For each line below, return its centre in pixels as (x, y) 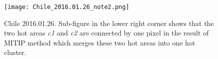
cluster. (15, 52)
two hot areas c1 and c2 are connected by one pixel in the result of (106, 33)
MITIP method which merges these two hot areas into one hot (100, 42)
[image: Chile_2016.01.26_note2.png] (67, 7)
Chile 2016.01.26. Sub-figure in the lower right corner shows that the (109, 23)
